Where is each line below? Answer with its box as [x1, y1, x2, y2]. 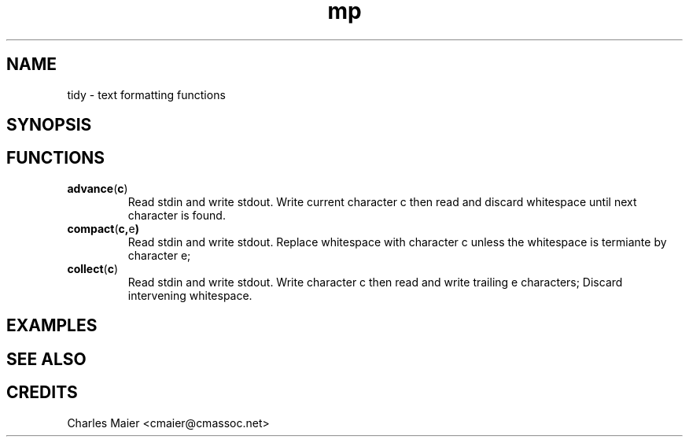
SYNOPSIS [6, 115, 92, 135]
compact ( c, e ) [67, 221, 139, 235]
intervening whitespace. [127, 288, 252, 302]
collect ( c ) [67, 261, 118, 275]
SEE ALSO [6, 349, 87, 369]
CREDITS [6, 382, 78, 403]
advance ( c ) [67, 181, 128, 195]
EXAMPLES [6, 316, 98, 336]
